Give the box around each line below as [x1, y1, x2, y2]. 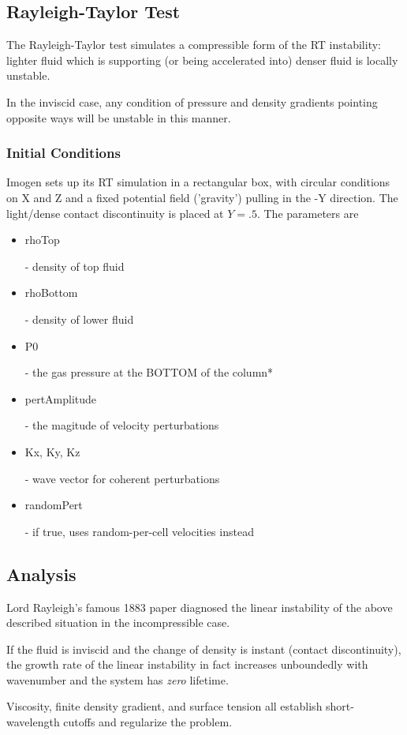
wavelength [6, 714, 60, 730]
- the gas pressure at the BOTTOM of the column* [24, 364, 274, 381]
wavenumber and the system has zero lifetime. [6, 671, 229, 688]
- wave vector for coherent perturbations [24, 470, 220, 486]
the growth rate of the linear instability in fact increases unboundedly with [6, 656, 368, 673]
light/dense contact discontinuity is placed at [6, 204, 224, 221]
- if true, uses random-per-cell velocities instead [24, 523, 254, 539]
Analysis [6, 561, 77, 586]
